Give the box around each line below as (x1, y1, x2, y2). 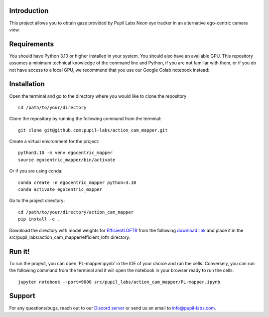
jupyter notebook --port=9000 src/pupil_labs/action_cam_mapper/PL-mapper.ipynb (18, 279, 221, 285)
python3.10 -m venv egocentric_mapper (18, 150, 113, 156)
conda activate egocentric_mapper (18, 187, 102, 192)
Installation (9, 80, 45, 88)
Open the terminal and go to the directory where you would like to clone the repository (9, 93, 187, 99)
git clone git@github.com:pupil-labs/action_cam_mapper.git (18, 127, 168, 133)
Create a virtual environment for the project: (9, 139, 100, 145)
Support (9, 292, 35, 300)
